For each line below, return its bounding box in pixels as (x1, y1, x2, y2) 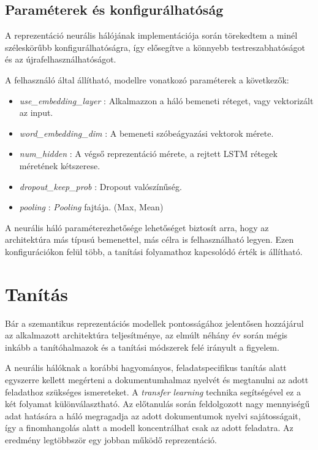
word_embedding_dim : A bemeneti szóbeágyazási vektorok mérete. (19, 126, 274, 139)
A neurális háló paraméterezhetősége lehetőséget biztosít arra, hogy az (5, 221, 269, 234)
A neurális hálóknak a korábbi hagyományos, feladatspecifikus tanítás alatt (5, 361, 287, 374)
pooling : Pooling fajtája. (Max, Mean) (19, 200, 164, 213)
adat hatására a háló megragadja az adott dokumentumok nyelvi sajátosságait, (5, 409, 301, 422)
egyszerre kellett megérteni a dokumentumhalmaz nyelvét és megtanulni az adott (5, 373, 309, 386)
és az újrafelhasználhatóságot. (5, 53, 116, 66)
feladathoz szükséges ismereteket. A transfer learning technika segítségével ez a (5, 385, 301, 398)
